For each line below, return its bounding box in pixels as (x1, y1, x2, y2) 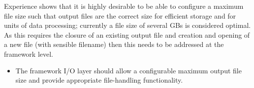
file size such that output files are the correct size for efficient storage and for (4, 10, 236, 21)
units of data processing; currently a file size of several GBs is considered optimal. (4, 20, 251, 30)
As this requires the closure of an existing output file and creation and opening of (4, 29, 250, 40)
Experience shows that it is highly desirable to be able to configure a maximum (4, 1, 244, 11)
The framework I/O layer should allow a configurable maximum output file (15, 65, 242, 75)
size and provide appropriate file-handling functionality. (15, 75, 183, 85)
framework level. (4, 48, 54, 59)
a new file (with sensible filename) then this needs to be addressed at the (4, 39, 224, 49)
